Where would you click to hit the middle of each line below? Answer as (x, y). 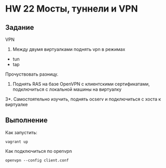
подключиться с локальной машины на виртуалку (67, 89)
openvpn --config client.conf (37, 160)
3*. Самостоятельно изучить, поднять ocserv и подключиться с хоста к (83, 99)
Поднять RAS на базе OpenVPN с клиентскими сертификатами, (81, 84)
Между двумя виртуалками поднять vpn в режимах (69, 49)
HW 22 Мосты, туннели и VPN (72, 9)
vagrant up (17, 142)
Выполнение (27, 120)
